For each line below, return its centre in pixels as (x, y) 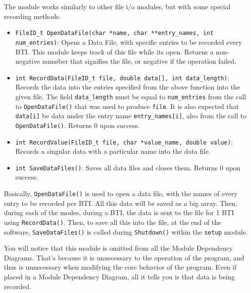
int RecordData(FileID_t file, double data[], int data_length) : (122, 77)
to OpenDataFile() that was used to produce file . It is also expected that (127, 106)
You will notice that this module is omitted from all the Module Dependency (118, 248)
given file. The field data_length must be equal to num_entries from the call (131, 96)
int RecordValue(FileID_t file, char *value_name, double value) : (124, 141)
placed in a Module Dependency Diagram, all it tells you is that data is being (119, 276)
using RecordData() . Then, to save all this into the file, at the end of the (113, 222)
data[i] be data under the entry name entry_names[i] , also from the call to (131, 116)
